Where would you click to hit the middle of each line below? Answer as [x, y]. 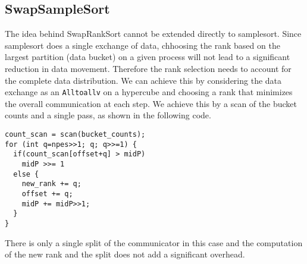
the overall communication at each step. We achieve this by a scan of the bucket [151, 103]
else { [26, 174]
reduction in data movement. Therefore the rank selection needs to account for [148, 68]
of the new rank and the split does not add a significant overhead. [125, 254]
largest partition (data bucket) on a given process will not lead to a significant [148, 57]
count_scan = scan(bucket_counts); [75, 135]
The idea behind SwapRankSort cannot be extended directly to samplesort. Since [153, 34]
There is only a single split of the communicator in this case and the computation [154, 242]
